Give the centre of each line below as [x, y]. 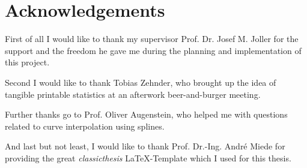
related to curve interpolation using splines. [85, 126]
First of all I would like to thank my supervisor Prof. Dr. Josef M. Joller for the [152, 39]
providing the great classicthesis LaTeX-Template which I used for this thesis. [148, 157]
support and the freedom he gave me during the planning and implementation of [153, 50]
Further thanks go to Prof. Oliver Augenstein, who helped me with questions [146, 114]
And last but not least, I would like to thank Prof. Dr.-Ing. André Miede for [145, 146]
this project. [27, 62]
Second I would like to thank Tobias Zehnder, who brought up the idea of [141, 82]
